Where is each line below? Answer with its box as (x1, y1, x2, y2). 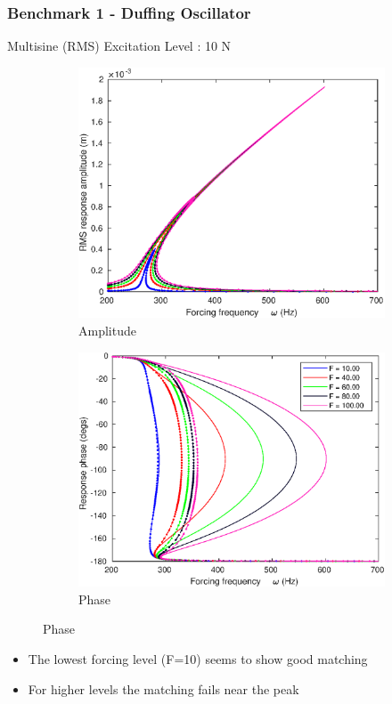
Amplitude (78, 320, 136, 339)
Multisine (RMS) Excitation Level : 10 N (7, 36, 232, 55)
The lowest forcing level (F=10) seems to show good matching (28, 650, 368, 668)
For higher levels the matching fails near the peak (28, 679, 299, 698)
